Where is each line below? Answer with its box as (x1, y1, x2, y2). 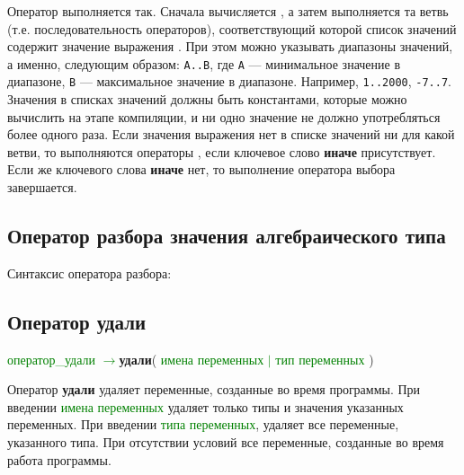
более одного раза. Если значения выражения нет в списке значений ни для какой (7, 125, 455, 144)
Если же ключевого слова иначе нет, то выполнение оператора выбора (7, 160, 396, 179)
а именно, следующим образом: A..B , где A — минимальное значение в (7, 54, 401, 73)
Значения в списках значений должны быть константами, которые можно (7, 90, 407, 109)
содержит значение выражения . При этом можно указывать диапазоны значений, (7, 37, 453, 56)
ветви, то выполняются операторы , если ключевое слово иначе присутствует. (7, 142, 436, 161)
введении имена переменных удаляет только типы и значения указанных (7, 397, 404, 416)
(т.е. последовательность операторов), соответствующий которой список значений (7, 19, 457, 38)
